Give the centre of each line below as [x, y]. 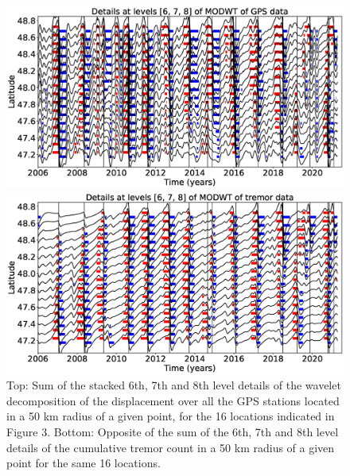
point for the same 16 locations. [84, 463]
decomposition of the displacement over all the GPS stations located [173, 400]
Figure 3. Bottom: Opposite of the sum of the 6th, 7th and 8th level [173, 431]
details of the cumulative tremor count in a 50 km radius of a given [171, 447]
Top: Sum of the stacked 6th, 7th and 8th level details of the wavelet [174, 385]
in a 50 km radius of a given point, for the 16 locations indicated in [171, 416]
